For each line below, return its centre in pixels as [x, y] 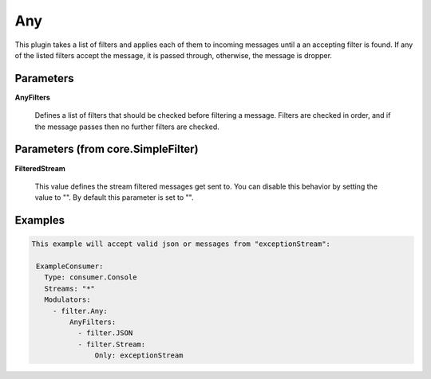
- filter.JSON [105, 333]
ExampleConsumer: [70, 266]
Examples [40, 220]
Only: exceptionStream [139, 356]
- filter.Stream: [112, 344]
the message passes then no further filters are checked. [127, 127]
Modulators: [67, 300]
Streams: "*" [70, 288]
